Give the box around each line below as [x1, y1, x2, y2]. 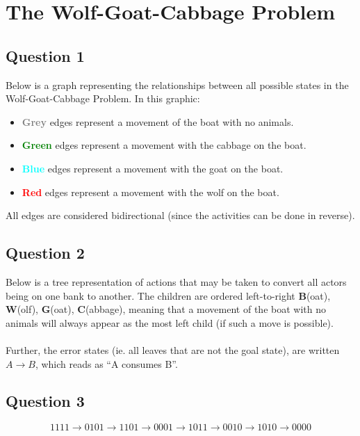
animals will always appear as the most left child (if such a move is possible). [6, 315, 334, 330]
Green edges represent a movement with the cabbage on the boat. [22, 138, 306, 152]
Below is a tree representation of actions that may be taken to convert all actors [6, 274, 347, 289]
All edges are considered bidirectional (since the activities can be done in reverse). [6, 208, 355, 223]
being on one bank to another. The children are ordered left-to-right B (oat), [6, 288, 331, 302]
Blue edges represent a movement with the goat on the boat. [22, 161, 284, 175]
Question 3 [6, 390, 85, 412]
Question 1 [6, 45, 85, 66]
